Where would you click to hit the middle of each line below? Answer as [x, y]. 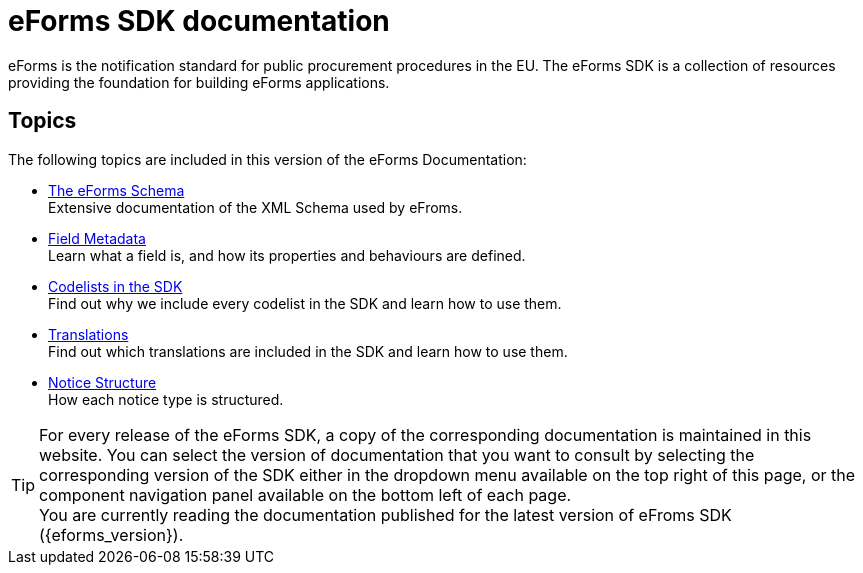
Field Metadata [97, 238]
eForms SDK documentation [199, 21]
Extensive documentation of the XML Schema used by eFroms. [255, 207]
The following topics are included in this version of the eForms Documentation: [267, 159]
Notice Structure [102, 382]
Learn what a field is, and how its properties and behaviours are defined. [287, 255]
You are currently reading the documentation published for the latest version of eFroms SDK [385, 514]
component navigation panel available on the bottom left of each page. [305, 494]
